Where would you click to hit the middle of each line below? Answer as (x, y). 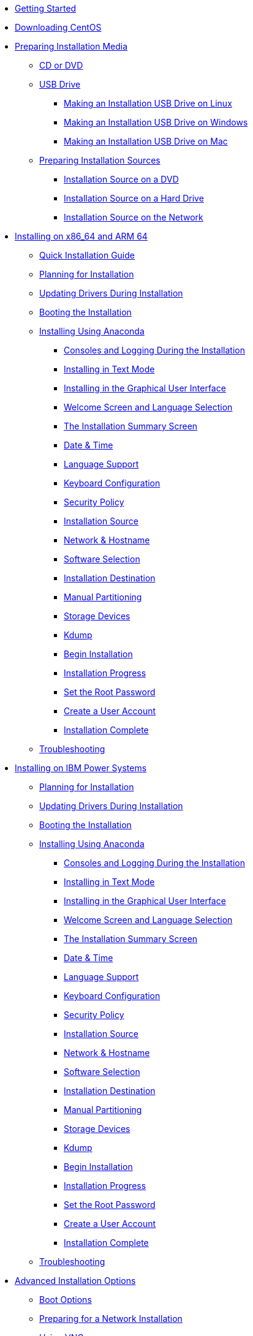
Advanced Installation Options (75, 1281)
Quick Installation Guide (87, 255)
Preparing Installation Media (71, 46)
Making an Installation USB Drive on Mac (146, 141)
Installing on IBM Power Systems (81, 768)
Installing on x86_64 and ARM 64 (81, 236)
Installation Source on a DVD (121, 179)
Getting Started (46, 8)
